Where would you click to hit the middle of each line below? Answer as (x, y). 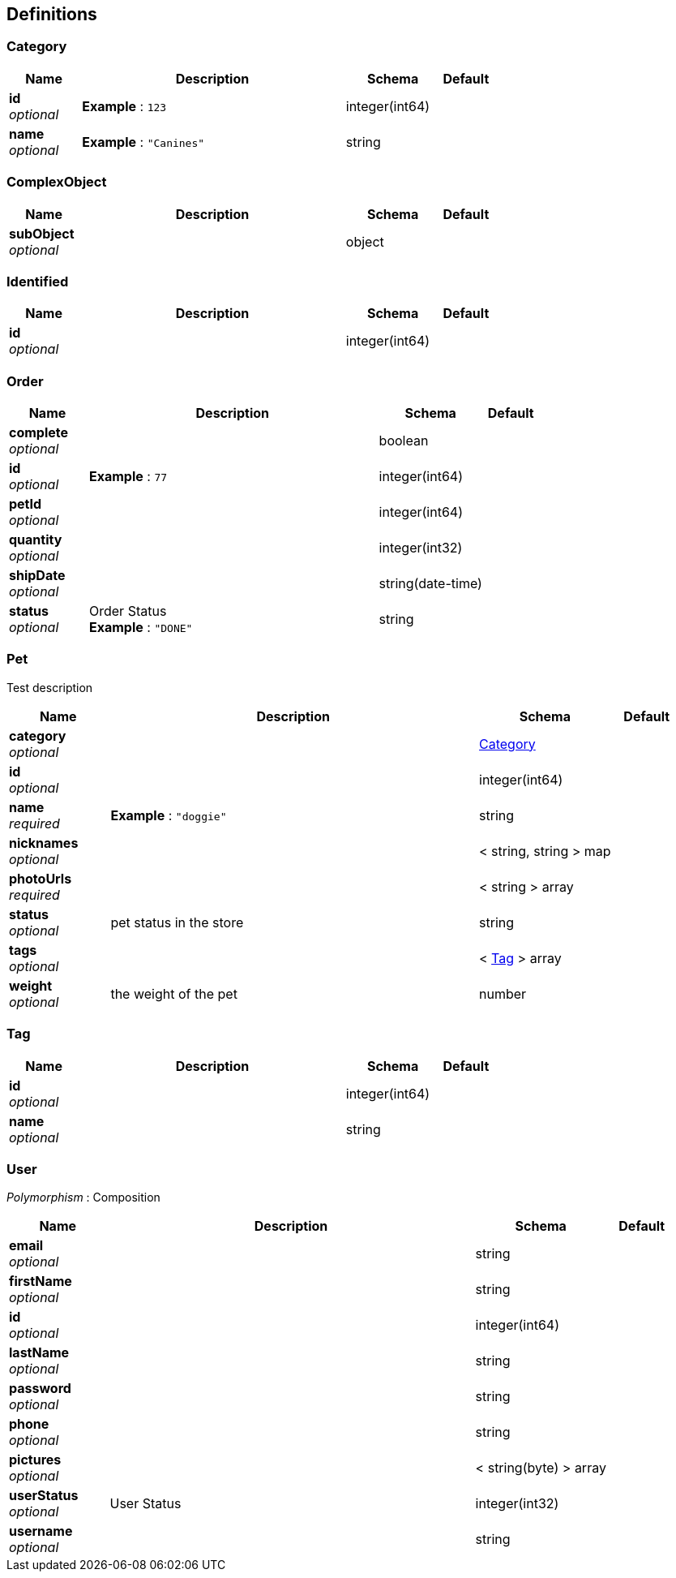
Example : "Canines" (143, 142)
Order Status (128, 611)
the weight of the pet (174, 993)
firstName (41, 1281)
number (503, 993)
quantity (36, 540)
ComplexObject (57, 182)
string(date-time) (430, 584)
